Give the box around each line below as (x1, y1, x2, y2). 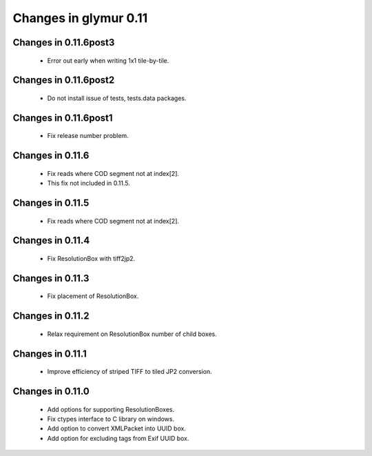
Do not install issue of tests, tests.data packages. (47, 94, 187, 102)
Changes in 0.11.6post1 (12, 112, 113, 123)
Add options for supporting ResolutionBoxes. (47, 405, 175, 413)
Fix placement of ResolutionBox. (47, 292, 139, 300)
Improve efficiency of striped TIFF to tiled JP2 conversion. (47, 368, 213, 376)
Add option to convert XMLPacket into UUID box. (47, 424, 186, 433)
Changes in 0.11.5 (12, 197, 90, 208)
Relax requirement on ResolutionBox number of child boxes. (47, 330, 217, 338)
